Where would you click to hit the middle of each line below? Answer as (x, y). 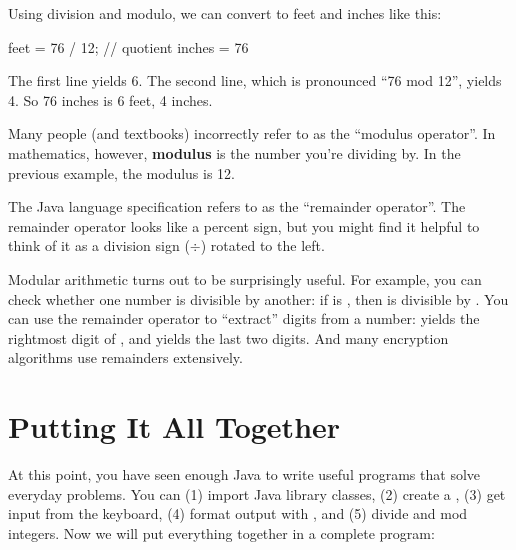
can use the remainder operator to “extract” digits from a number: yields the (244, 318)
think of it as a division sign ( (99, 245)
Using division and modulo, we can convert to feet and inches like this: (225, 13)
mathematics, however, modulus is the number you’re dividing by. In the (234, 152)
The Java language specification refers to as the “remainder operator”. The (237, 206)
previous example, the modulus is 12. (121, 172)
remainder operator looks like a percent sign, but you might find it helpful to (244, 225)
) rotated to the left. (262, 245)
